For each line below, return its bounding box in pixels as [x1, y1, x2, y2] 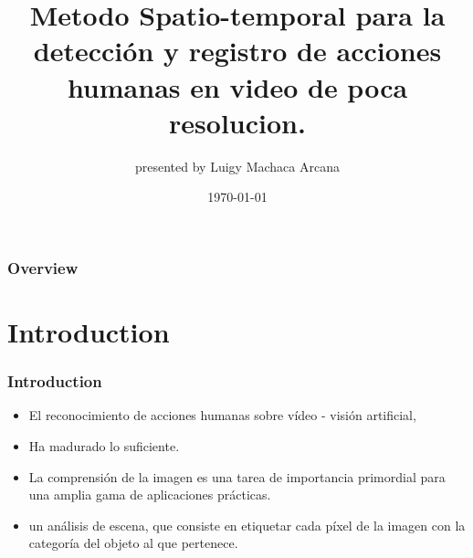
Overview [7, 256, 79, 279]
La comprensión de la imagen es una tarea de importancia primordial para [28, 467, 446, 486]
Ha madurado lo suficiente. [28, 436, 180, 455]
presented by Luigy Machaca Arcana [135, 156, 340, 175]
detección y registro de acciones [33, 32, 442, 69]
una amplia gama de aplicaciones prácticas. [28, 485, 271, 504]
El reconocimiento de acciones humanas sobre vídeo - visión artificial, [28, 405, 416, 425]
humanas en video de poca [67, 68, 408, 105]
